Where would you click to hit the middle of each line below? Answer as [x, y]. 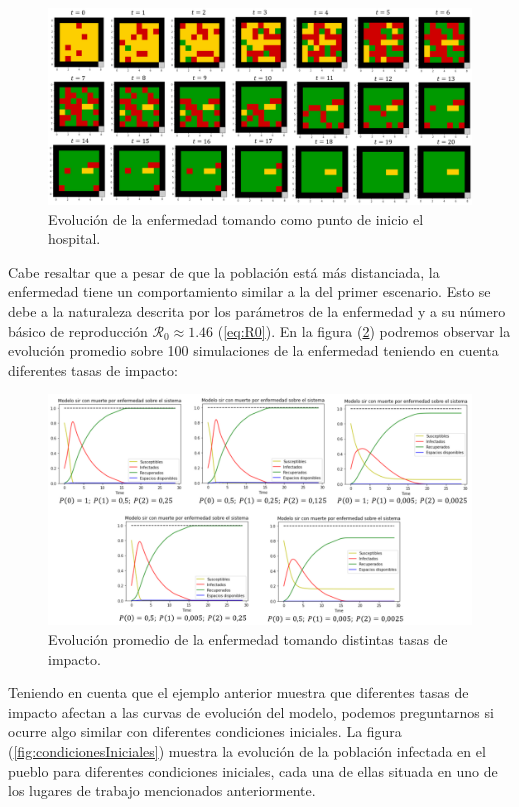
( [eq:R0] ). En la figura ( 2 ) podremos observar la [364, 330]
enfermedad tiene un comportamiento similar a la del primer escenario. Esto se [249, 291]
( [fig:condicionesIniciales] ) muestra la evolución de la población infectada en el [247, 751]
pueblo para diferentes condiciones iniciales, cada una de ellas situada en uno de [253, 770]
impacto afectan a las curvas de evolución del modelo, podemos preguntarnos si [251, 711]
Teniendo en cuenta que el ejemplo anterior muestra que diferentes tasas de [238, 692]
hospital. [74, 238]
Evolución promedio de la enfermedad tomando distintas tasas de [248, 639]
